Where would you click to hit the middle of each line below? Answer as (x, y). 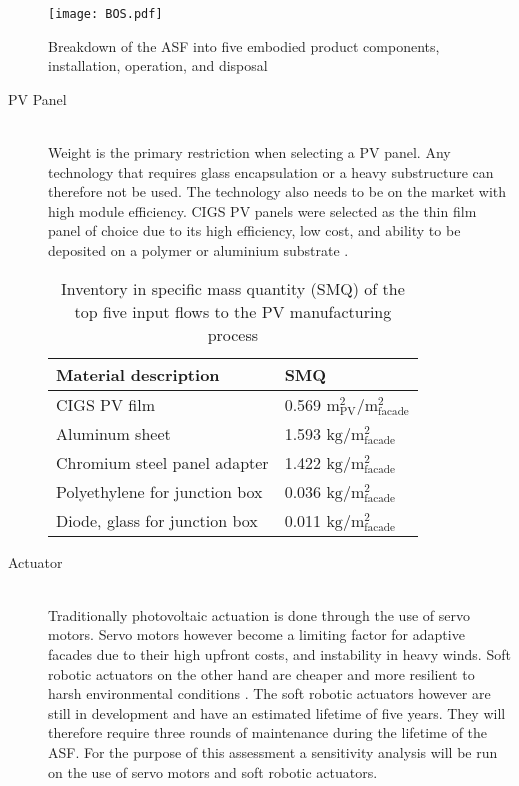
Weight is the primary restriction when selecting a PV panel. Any (249, 152)
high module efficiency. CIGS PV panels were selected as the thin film (262, 210)
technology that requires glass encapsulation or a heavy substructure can (271, 171)
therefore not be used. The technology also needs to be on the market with (277, 191)
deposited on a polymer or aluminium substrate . (198, 250)
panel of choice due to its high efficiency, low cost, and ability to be (254, 230)
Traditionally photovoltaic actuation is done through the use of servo (259, 614)
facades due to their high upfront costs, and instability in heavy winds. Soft (279, 653)
